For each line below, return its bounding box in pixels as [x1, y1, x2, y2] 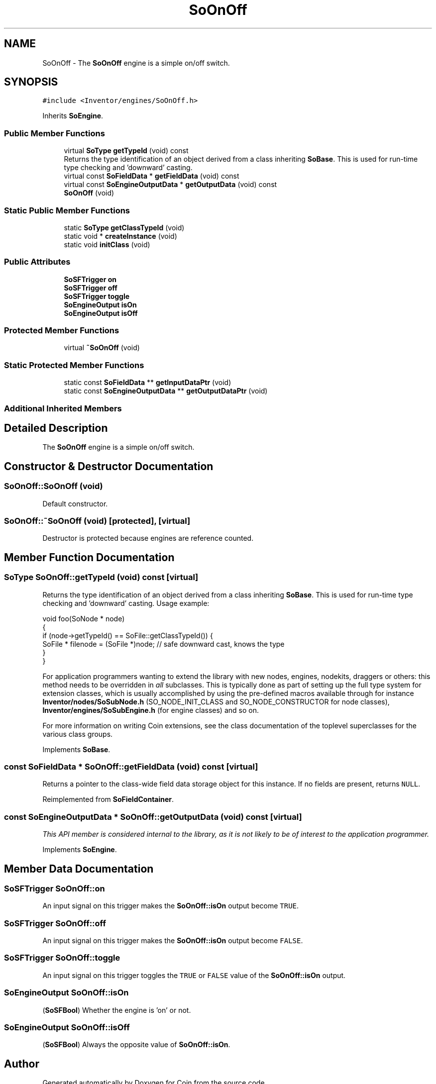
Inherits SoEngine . [42, 111, 104, 120]
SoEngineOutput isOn [64, 300, 137, 309]
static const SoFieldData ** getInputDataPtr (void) [64, 378, 231, 387]
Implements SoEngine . [42, 845, 117, 854]
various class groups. [42, 729, 113, 738]
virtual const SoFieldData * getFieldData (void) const [64, 172, 239, 181]
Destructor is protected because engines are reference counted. [42, 534, 254, 543]
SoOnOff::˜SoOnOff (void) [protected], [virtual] [4, 516, 191, 526]
